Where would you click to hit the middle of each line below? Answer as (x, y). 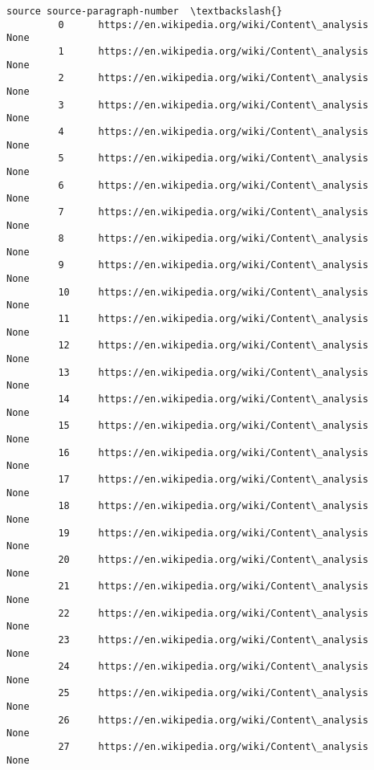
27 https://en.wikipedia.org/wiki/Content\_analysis (213, 747)
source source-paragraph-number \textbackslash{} (144, 11)
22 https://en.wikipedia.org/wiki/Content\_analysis (213, 613)
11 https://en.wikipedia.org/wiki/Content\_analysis (213, 319)
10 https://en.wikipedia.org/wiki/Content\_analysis (213, 292)
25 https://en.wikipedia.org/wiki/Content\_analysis (213, 693)
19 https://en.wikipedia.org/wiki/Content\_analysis (213, 533)
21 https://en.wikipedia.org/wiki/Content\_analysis (213, 587)
